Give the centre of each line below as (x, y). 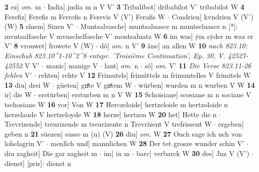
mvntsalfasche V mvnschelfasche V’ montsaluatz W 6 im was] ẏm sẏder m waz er (129, 36)
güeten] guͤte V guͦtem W (94, 85)
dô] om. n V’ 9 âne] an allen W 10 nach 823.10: (174, 46)
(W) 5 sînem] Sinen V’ (39, 26)
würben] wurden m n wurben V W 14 (197, 85)
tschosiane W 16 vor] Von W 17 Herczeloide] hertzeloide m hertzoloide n (116, 104)
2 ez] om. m (23, 6)
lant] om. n (121, 65)
